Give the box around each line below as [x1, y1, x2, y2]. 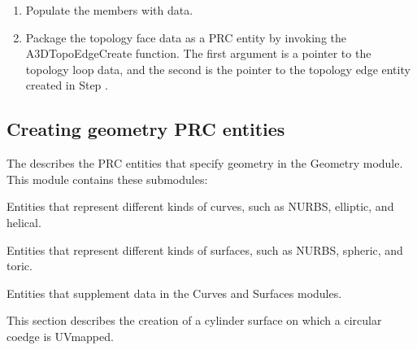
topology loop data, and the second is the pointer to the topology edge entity [25, 60, 410, 77]
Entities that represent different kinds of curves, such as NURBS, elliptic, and [7, 198, 394, 215]
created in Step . [25, 77, 108, 94]
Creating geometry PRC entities [7, 116, 285, 142]
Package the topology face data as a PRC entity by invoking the [25, 28, 346, 46]
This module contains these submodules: [7, 170, 208, 187]
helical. [7, 213, 41, 230]
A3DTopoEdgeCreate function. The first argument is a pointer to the [25, 45, 371, 62]
